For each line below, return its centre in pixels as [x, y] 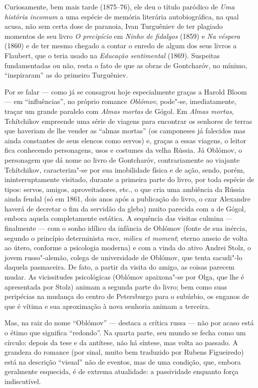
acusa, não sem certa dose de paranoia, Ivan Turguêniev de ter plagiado [114, 26]
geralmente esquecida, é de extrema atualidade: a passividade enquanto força [122, 371]
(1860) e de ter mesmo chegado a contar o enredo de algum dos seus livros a [121, 46]
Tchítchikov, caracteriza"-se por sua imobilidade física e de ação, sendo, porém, [125, 169]
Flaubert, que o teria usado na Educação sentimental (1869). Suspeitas [112, 55]
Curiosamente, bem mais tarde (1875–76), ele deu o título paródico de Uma [120, 6]
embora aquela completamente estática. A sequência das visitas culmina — [119, 218]
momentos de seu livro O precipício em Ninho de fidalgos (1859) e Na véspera [122, 36]
